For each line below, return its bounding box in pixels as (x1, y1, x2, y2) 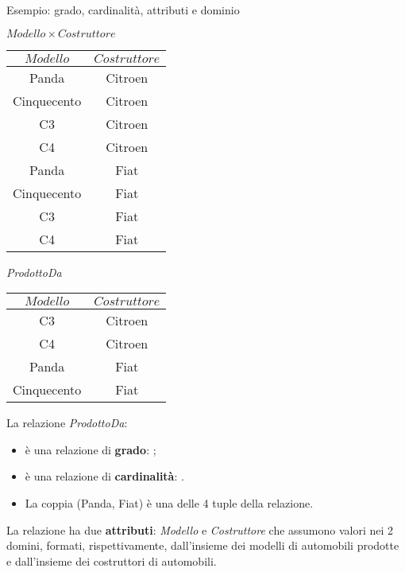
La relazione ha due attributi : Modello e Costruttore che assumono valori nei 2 (6, 521, 394, 538)
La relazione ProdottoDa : (6, 414, 128, 431)
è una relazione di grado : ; (25, 441, 156, 457)
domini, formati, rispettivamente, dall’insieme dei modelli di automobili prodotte (6, 537, 399, 554)
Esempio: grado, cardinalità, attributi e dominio (6, 2, 240, 18)
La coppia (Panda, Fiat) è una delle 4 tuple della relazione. (25, 494, 314, 511)
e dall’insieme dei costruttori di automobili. (6, 552, 217, 569)
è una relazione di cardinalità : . (25, 468, 184, 484)
